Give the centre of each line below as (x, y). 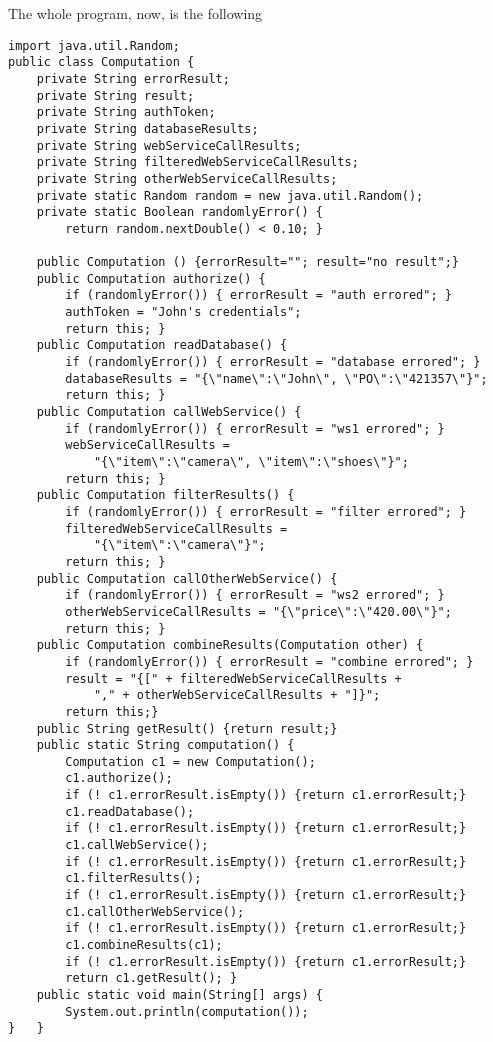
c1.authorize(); (119, 778)
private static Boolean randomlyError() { (179, 212)
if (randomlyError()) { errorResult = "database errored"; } (273, 362)
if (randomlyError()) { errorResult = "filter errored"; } (266, 511)
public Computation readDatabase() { (162, 345)
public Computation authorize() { (151, 278)
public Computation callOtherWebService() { (187, 578)
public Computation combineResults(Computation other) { (230, 645)
